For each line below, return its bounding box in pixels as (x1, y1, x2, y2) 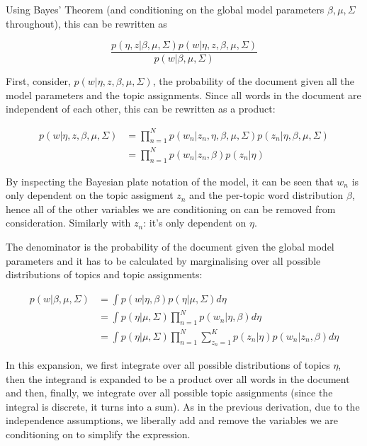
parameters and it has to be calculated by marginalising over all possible (6, 253, 321, 268)
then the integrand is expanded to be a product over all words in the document (6, 371, 350, 386)
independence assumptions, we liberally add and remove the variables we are (6, 413, 339, 428)
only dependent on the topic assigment (6, 188, 174, 202)
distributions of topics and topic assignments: (6, 267, 203, 282)
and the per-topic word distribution (189, 188, 344, 202)
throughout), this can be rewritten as (6, 16, 167, 30)
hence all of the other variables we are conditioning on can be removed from (6, 201, 336, 216)
